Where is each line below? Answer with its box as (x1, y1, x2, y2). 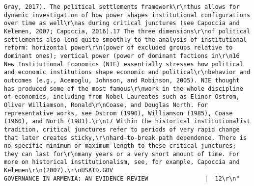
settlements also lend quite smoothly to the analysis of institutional (4, 36, 247, 43)
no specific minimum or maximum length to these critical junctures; (4, 142, 236, 150)
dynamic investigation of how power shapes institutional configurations (4, 11, 251, 19)
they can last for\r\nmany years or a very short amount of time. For (4, 150, 240, 158)
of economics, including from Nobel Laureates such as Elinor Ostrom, (4, 93, 240, 101)
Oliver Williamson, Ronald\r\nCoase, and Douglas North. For (4, 101, 208, 108)
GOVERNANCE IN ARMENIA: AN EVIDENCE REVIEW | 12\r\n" (4, 175, 240, 182)
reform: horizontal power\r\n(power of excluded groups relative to (4, 44, 233, 52)
